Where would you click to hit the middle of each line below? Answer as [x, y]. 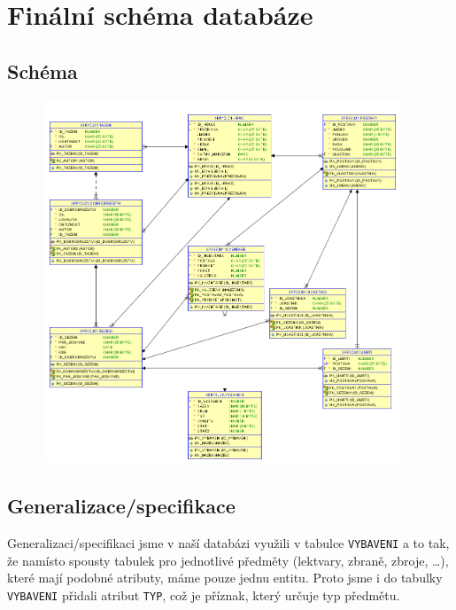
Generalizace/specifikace [121, 506]
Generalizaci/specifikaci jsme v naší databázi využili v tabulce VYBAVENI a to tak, [228, 542]
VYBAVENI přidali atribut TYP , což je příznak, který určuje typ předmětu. [204, 594]
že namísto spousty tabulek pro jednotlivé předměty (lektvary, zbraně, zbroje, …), [228, 560]
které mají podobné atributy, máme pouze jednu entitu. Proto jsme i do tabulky [225, 578]
